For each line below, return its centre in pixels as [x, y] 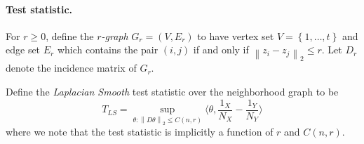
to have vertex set [236, 35]
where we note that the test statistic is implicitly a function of [140, 132]
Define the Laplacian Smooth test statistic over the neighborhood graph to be [172, 92]
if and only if [221, 50]
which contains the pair [108, 50]
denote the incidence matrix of [71, 68]
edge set [23, 50]
